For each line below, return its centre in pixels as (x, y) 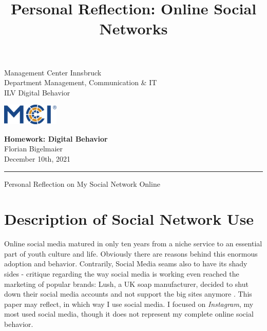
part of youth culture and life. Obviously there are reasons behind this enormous (131, 253)
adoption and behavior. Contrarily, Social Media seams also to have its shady (126, 264)
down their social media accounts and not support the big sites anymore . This (128, 294)
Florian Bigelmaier (34, 149)
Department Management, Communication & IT (81, 82)
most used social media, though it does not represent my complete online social (129, 314)
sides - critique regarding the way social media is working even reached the (122, 274)
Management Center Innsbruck (53, 72)
